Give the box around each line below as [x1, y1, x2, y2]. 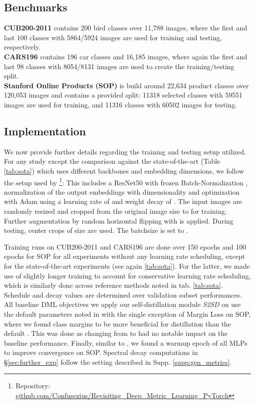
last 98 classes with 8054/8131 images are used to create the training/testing [4, 61, 234, 71]
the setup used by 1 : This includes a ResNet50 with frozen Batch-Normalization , [4, 176, 248, 187]
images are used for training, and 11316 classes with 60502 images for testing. [4, 99, 237, 109]
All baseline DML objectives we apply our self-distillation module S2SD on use [4, 299, 241, 309]
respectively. [4, 42, 41, 52]
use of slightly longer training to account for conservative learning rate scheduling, [4, 270, 251, 280]
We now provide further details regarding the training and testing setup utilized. [4, 146, 246, 156]
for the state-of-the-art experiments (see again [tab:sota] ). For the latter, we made [4, 260, 250, 271]
